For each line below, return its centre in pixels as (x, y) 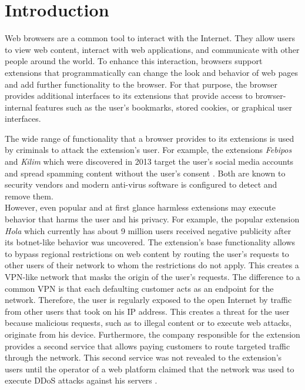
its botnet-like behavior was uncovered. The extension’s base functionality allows (150, 242)
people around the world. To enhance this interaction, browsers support (134, 61)
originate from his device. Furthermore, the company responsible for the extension (152, 334)
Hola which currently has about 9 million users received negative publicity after (148, 230)
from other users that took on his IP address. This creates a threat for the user (147, 311)
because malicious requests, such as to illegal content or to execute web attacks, (148, 323)
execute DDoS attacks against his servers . (81, 380)
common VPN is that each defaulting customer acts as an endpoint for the (139, 288)
